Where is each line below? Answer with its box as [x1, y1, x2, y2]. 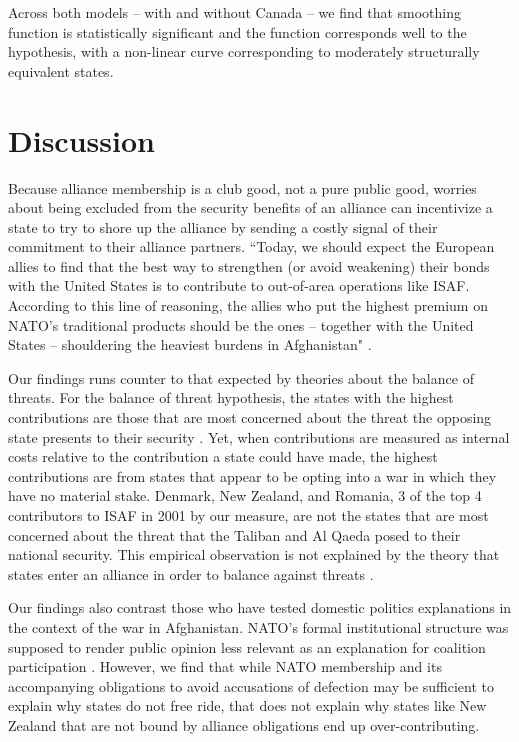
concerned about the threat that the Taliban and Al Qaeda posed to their [8, 524, 461, 545]
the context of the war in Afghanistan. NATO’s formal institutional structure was [8, 616, 509, 637]
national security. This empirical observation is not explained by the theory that [8, 544, 500, 565]
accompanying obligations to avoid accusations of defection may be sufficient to [8, 675, 495, 696]
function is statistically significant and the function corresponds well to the [8, 21, 467, 42]
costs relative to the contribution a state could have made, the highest [8, 446, 438, 467]
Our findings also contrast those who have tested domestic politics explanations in [8, 597, 512, 618]
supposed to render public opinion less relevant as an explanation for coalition [8, 636, 486, 657]
